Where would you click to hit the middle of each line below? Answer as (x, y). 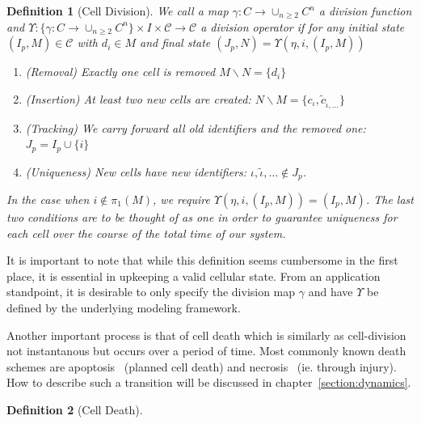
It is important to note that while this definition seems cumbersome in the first (202, 260)
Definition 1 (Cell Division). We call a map (118, 11)
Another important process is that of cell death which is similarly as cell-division (206, 335)
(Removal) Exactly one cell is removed (120, 72)
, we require (181, 199)
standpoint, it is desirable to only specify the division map (151, 292)
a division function (365, 11)
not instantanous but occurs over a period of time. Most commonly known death (206, 351)
